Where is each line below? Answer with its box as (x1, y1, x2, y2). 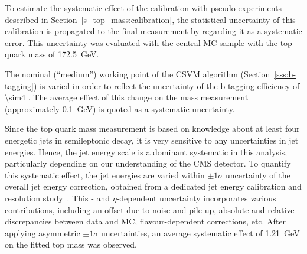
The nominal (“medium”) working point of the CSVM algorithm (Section (5, 67, 270, 80)
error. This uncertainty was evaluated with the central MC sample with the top (5, 36, 292, 48)
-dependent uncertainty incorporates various (116, 191, 276, 204)
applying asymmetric (5, 226, 80, 239)
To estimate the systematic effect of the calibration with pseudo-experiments (5, 2, 282, 14)
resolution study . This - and (5, 191, 110, 204)
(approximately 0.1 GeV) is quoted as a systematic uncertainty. (5, 102, 235, 115)
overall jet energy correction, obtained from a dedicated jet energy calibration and (5, 180, 302, 193)
